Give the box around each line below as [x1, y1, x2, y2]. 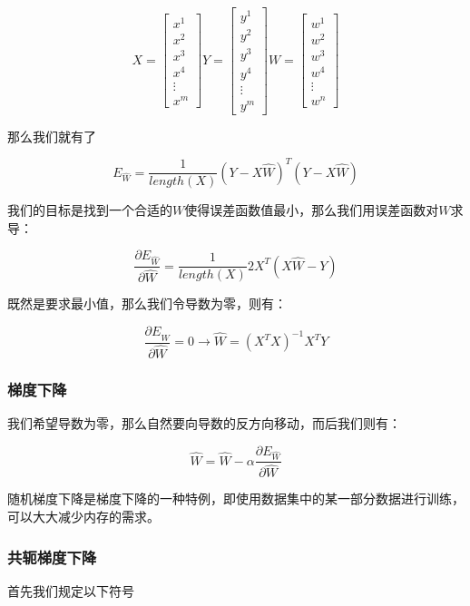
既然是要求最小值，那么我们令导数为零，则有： [7, 294, 287, 313]
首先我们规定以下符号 [7, 581, 134, 600]
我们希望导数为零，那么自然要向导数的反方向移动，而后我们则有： [7, 413, 401, 432]
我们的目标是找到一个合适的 [7, 200, 172, 220]
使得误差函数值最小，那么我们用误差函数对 [184, 200, 439, 220]
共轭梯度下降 [7, 545, 97, 568]
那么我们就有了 [7, 126, 96, 145]
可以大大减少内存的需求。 [7, 507, 160, 525]
